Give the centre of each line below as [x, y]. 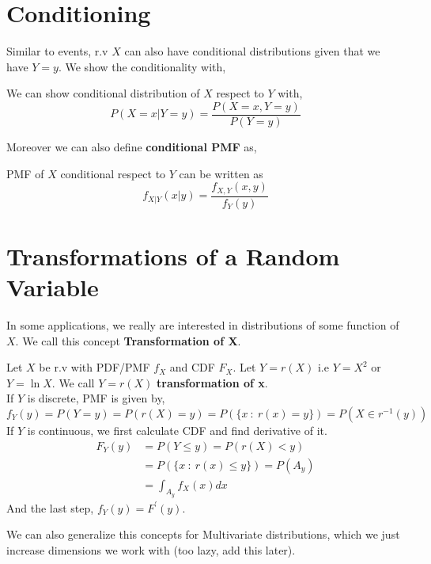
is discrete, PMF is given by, [96, 398]
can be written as [221, 173]
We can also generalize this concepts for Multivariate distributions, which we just [203, 534]
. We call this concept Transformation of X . [128, 340]
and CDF [192, 367]
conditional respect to [113, 173]
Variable [53, 287]
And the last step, [50, 507]
